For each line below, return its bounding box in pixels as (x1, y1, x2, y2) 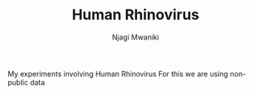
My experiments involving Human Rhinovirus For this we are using (7, 68, 229, 78)
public (7, 77, 29, 87)
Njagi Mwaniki (111, 32, 160, 42)
